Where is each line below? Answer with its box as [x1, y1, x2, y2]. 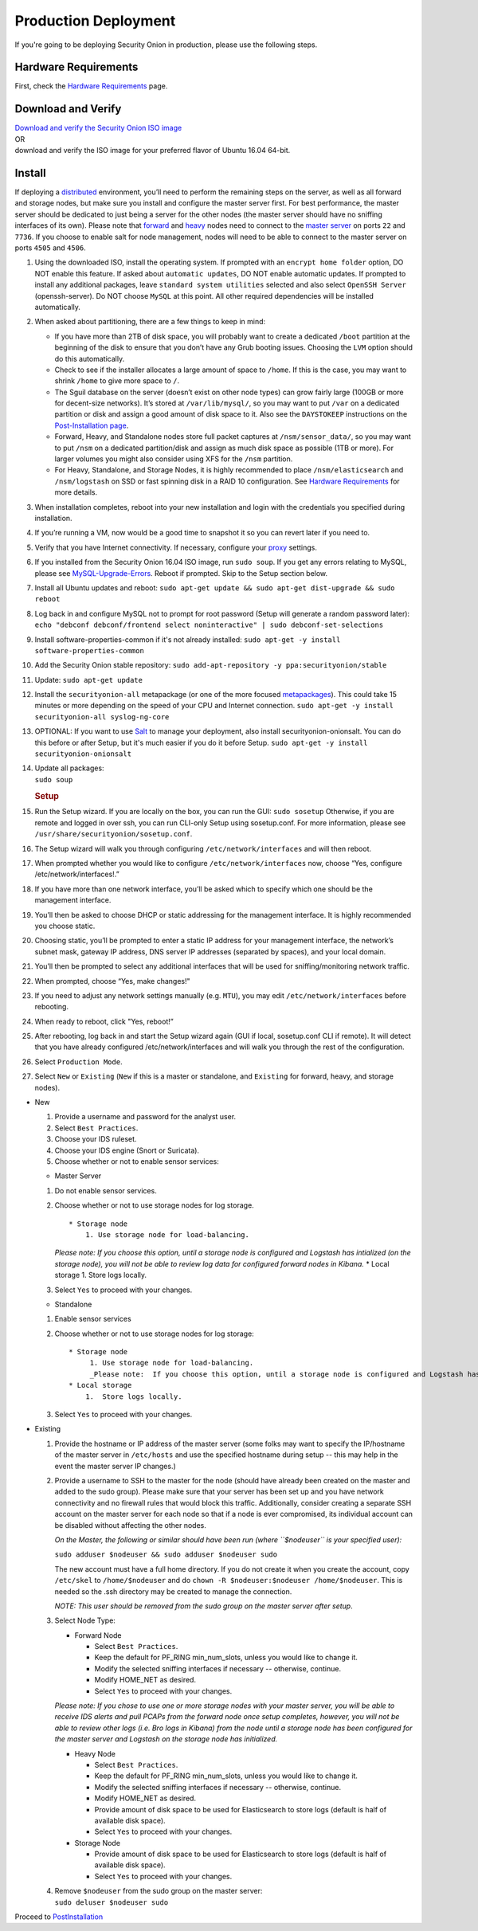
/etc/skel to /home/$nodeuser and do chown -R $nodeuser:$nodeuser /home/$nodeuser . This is [54, 1576, 403, 1585]
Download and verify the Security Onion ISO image [14, 123, 182, 133]
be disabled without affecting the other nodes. [54, 1520, 207, 1530]
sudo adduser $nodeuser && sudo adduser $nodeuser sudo [54, 1550, 278, 1559]
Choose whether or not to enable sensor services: [54, 1157, 219, 1166]
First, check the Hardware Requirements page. [14, 81, 168, 91]
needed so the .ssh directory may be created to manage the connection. [54, 1586, 292, 1596]
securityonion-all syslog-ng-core [34, 712, 170, 721]
